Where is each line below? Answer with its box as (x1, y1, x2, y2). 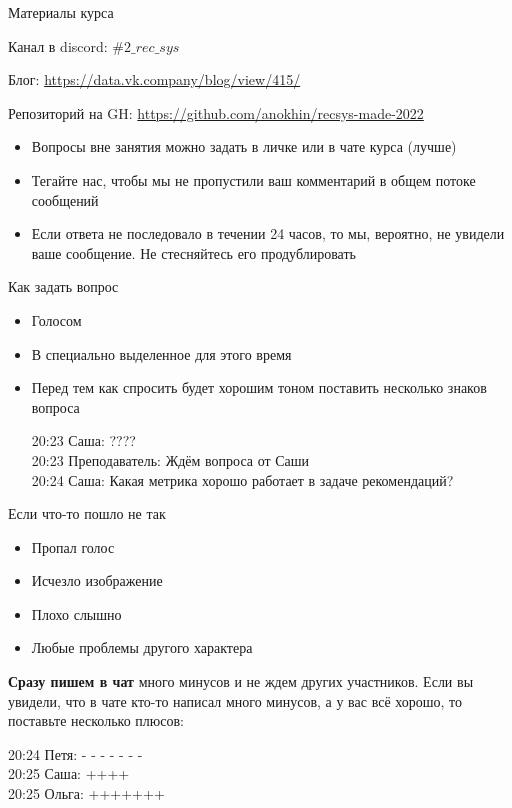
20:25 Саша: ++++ (8, 763, 130, 784)
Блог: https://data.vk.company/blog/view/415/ (8, 69, 301, 90)
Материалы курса (8, 2, 114, 22)
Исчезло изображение (31, 570, 163, 591)
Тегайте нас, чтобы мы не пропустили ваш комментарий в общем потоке (31, 169, 476, 190)
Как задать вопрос (8, 276, 119, 297)
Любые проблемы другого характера (31, 637, 253, 658)
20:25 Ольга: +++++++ (8, 783, 165, 804)
